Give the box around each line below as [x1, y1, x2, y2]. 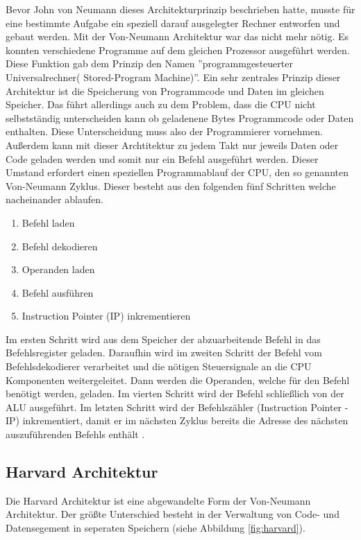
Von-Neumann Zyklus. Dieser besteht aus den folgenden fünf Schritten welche [6, 178, 336, 193]
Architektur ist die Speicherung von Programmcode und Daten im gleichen [6, 83, 324, 98]
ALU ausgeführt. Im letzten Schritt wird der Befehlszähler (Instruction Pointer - [6, 399, 349, 414]
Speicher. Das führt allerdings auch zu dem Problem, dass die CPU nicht [6, 97, 316, 112]
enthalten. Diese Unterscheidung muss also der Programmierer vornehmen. [6, 124, 323, 139]
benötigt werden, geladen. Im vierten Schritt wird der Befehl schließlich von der [6, 386, 344, 401]
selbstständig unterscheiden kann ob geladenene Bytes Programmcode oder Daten [6, 110, 354, 125]
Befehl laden [22, 215, 75, 229]
